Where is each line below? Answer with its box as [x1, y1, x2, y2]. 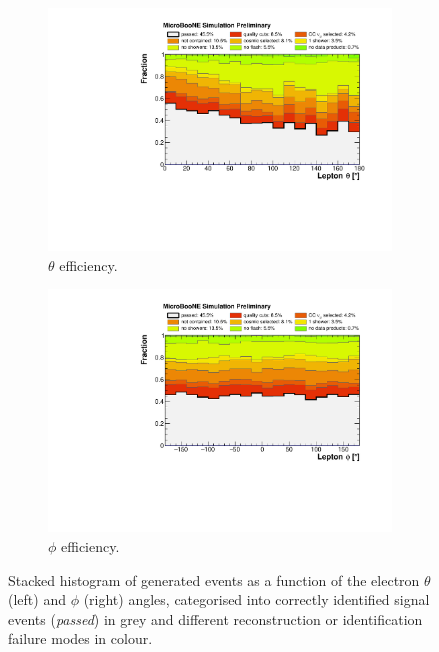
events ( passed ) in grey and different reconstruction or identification [8, 608, 423, 629]
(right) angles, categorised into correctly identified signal [83, 589, 430, 610]
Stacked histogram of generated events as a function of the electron [8, 569, 420, 590]
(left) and [8, 589, 66, 610]
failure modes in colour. [8, 628, 153, 649]
